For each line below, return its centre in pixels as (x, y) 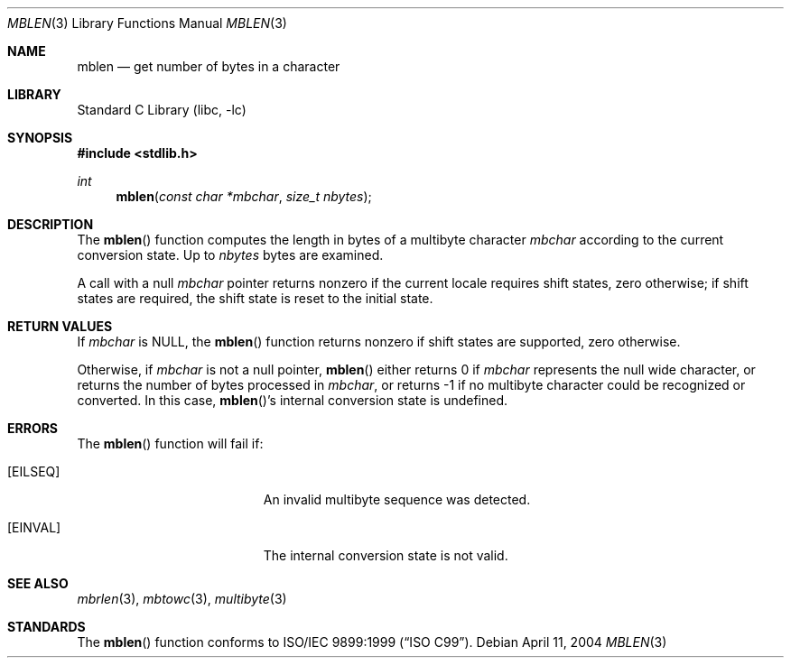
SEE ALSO (38, 583)
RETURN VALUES (60, 326)
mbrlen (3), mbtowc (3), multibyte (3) (182, 599)
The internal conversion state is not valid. (386, 555)
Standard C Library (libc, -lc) (162, 110)
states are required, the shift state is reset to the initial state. (255, 298)
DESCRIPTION (51, 224)
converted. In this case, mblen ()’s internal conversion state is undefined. (293, 400)
